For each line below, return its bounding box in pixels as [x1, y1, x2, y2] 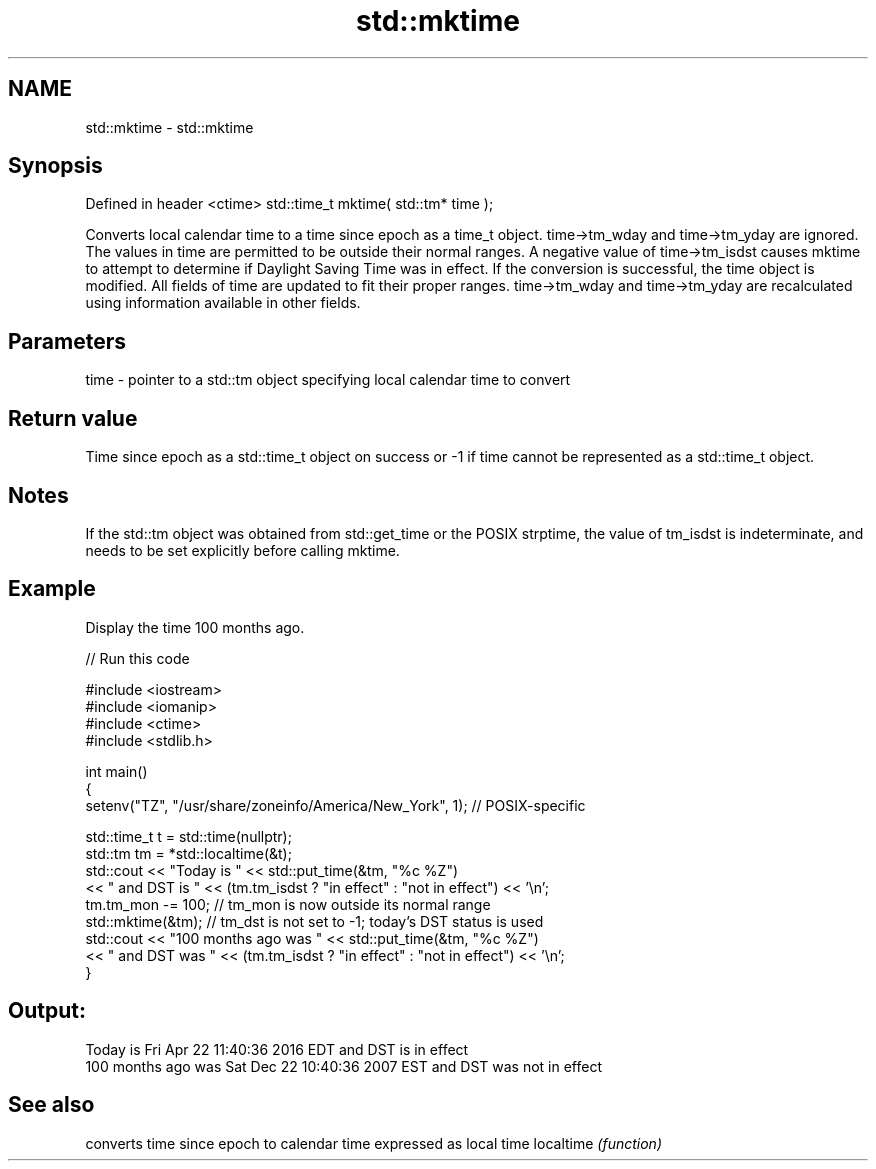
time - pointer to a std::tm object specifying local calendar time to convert [85, 371, 571, 389]
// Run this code [85, 649, 190, 667]
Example [8, 576, 96, 602]
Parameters [8, 328, 126, 354]
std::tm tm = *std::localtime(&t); [85, 844, 292, 862]
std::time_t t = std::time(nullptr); [85, 827, 292, 845]
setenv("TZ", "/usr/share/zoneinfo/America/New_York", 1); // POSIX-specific [85, 796, 586, 814]
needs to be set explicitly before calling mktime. [85, 541, 400, 559]
